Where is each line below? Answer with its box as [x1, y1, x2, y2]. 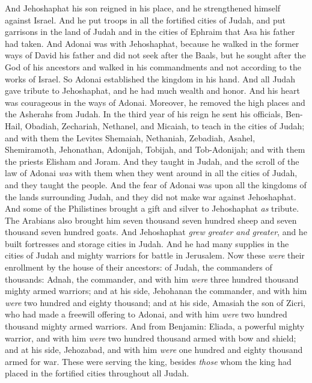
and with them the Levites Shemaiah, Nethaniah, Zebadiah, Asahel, [5, 131, 255, 144]
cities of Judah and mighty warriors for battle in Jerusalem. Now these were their [5, 249, 305, 262]
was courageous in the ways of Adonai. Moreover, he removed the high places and [5, 96, 305, 108]
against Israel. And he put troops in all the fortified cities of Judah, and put [5, 13, 286, 26]
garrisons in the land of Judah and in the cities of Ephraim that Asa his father [5, 25, 295, 38]
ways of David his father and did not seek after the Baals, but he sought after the [5, 49, 306, 61]
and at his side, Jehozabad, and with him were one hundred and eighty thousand [5, 343, 303, 356]
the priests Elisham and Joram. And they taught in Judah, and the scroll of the [5, 155, 299, 167]
